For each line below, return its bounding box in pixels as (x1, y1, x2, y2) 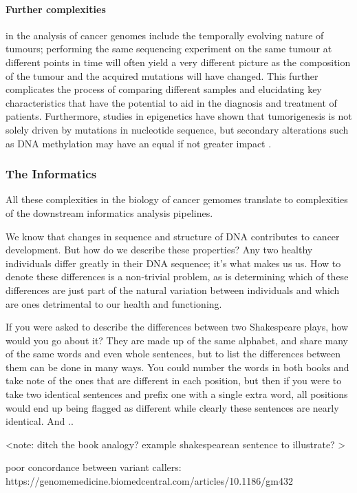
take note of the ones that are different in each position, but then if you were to (6, 373, 342, 388)
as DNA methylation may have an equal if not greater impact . (6, 136, 272, 150)
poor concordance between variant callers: (6, 460, 182, 474)
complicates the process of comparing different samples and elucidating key (6, 82, 322, 96)
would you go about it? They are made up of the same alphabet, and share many (6, 333, 349, 347)
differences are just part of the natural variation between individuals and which (6, 282, 340, 297)
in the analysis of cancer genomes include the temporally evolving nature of (6, 28, 324, 42)
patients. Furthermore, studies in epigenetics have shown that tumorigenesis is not (6, 109, 352, 123)
